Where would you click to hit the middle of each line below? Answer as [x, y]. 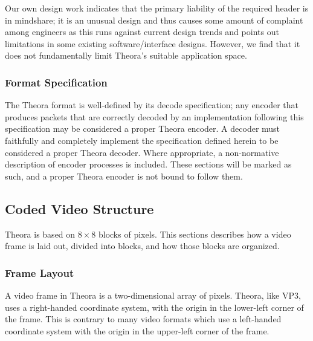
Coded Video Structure [79, 208]
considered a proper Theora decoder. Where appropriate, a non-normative [142, 152]
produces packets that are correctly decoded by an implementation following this [154, 116]
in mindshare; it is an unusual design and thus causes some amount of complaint [154, 20]
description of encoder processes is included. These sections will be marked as [148, 164]
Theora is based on [40, 234]
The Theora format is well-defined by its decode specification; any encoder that [152, 105]
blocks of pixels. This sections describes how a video [195, 234]
